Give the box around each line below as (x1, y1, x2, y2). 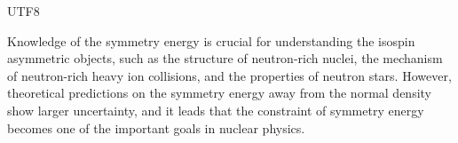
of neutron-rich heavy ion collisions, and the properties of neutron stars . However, (7, 66, 452, 84)
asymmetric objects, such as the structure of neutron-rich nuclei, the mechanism (7, 49, 443, 68)
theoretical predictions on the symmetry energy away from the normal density (7, 83, 432, 102)
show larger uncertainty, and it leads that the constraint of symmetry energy (7, 100, 424, 119)
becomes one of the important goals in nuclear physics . (7, 118, 305, 137)
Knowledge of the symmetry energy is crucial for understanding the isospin (7, 31, 415, 50)
